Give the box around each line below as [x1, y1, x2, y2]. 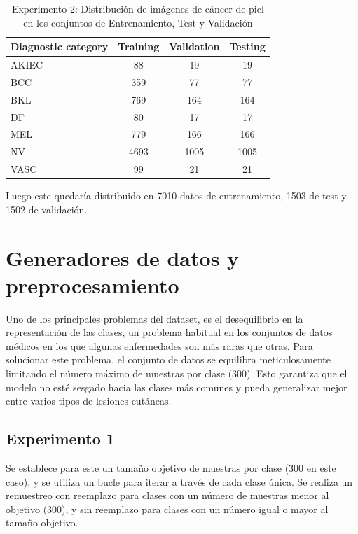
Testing [229, 39, 266, 54]
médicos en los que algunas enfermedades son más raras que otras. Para [6, 338, 313, 353]
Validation [169, 39, 220, 54]
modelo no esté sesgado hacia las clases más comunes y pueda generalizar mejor [6, 379, 347, 394]
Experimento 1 [6, 428, 115, 449]
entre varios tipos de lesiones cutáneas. [6, 393, 172, 408]
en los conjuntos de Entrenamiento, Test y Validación [23, 15, 253, 29]
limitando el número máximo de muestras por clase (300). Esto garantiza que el [6, 366, 347, 381]
